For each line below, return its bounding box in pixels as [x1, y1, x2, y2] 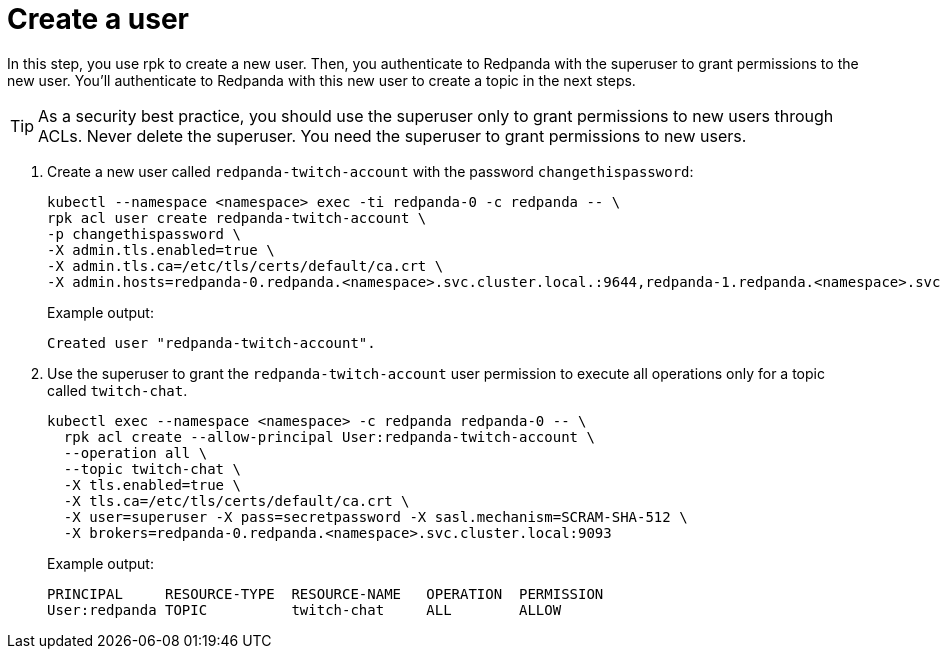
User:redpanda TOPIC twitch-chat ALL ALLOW [47, 601, 562, 618]
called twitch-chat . [47, 381, 188, 399]
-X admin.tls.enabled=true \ [47, 241, 275, 258]
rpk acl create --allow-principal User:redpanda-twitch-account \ [63, 428, 595, 445]
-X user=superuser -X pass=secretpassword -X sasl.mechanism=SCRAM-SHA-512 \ [63, 508, 688, 525]
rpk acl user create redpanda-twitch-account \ [47, 209, 427, 226]
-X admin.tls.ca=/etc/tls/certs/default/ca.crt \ [47, 257, 444, 274]
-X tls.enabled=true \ [63, 476, 241, 493]
